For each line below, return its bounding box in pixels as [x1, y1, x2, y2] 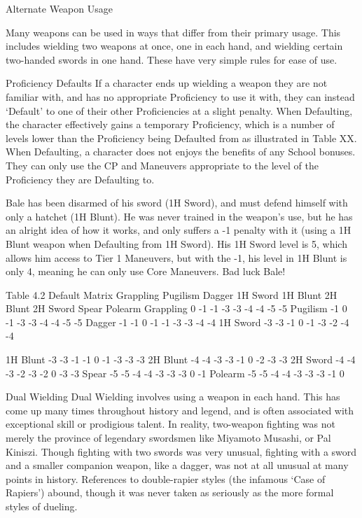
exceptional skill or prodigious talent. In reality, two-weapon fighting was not [6, 416, 335, 431]
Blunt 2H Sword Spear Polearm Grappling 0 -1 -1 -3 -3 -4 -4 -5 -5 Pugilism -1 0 [6, 301, 347, 316]
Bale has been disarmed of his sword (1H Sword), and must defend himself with [6, 195, 348, 210]
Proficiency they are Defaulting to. [6, 171, 155, 186]
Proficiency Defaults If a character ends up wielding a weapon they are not [6, 76, 328, 90]
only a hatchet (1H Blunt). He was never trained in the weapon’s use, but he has [6, 209, 353, 223]
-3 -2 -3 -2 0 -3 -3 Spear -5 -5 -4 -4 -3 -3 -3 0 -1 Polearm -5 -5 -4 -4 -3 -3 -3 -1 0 [6, 365, 344, 380]
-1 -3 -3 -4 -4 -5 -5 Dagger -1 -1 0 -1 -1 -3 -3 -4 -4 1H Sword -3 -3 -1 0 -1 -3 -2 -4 [6, 314, 349, 329]
